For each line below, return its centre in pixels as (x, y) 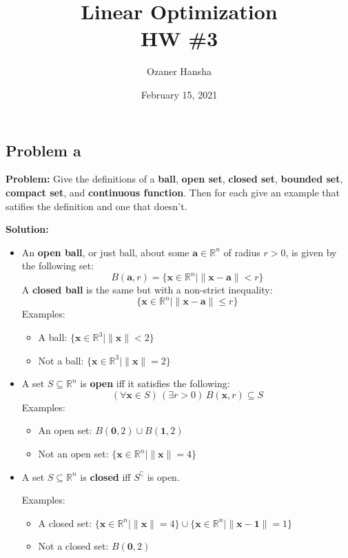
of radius (242, 252)
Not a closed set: (73, 546)
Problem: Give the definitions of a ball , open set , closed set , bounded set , (174, 179)
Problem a (43, 150)
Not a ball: (61, 360)
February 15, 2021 (179, 94)
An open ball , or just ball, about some (105, 252)
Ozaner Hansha (179, 71)
